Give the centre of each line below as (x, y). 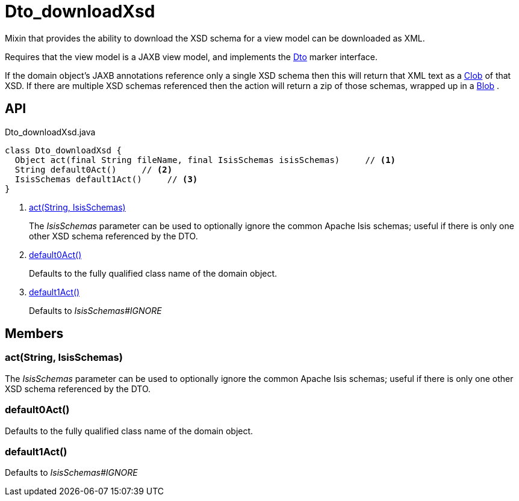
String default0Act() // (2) (94, 169)
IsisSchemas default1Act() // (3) (106, 179)
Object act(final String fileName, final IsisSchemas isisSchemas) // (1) (205, 160)
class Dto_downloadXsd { (63, 150)
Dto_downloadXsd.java (50, 132)
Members (34, 334)
